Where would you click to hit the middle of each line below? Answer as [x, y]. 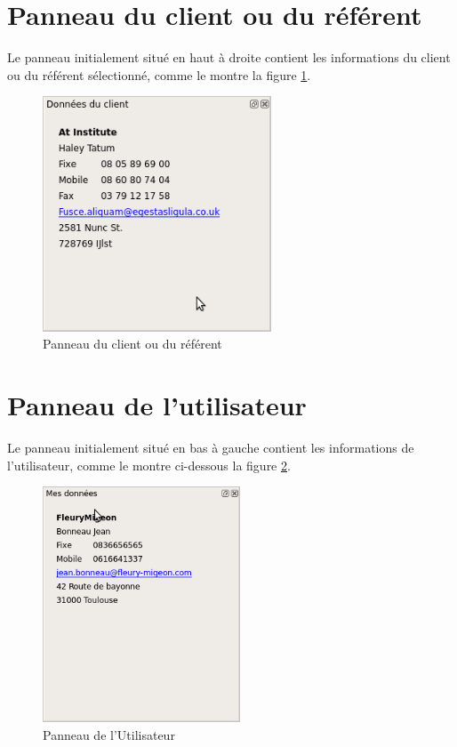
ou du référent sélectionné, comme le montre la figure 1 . [159, 74]
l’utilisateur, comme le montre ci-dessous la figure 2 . [149, 465]
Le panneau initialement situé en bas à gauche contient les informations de [211, 448]
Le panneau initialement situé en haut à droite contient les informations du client [229, 57]
